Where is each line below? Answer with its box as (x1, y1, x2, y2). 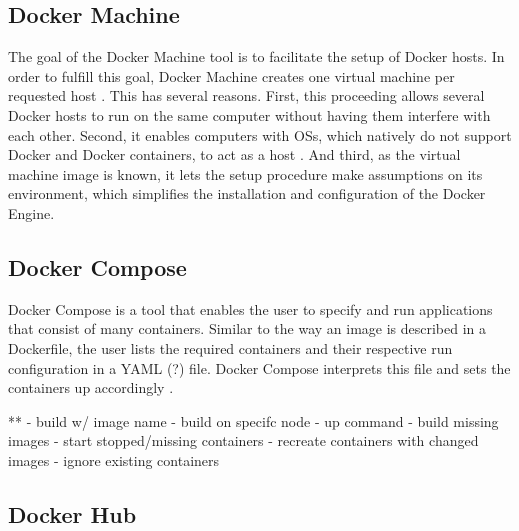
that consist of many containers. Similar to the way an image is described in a (8, 318, 487, 339)
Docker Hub (8, 498, 137, 529)
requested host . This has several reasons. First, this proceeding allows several (8, 85, 485, 106)
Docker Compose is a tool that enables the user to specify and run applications (8, 298, 493, 319)
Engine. (8, 202, 55, 223)
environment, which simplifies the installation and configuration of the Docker (8, 183, 486, 204)
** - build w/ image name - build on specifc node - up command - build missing (8, 410, 499, 431)
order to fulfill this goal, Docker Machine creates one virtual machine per (8, 65, 455, 86)
